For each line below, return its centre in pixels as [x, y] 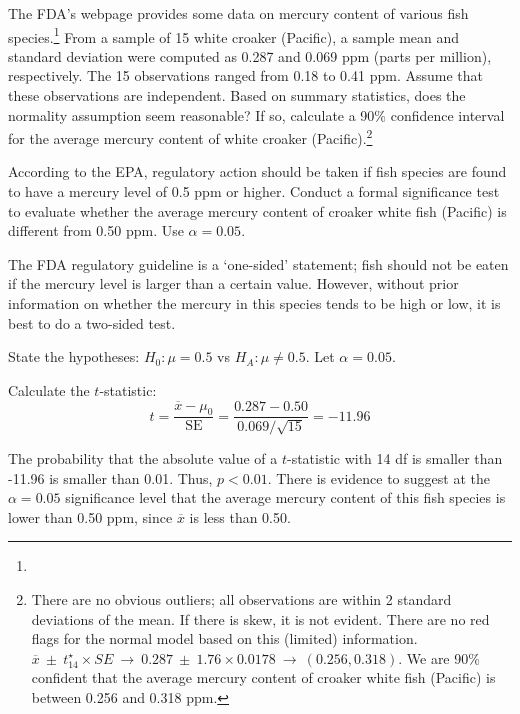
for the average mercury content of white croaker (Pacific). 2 [190, 136]
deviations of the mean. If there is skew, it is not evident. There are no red [260, 618]
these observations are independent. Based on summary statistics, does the [237, 95]
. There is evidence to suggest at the [378, 477]
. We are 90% [439, 657]
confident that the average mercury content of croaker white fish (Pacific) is [263, 677]
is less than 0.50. [240, 516]
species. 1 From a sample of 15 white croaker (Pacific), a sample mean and [234, 35]
